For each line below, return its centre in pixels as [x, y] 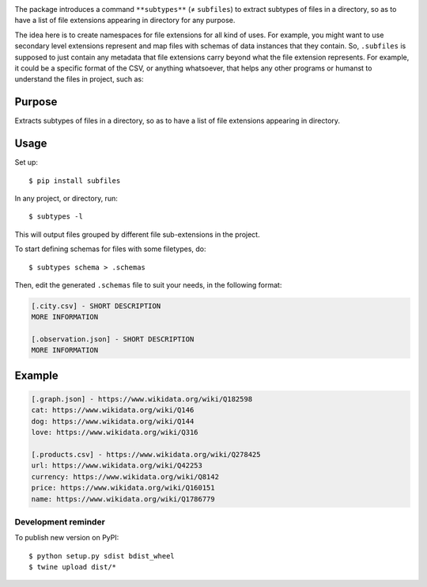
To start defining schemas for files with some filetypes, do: [110, 249]
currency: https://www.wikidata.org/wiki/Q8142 [125, 476]
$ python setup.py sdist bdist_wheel [102, 556]
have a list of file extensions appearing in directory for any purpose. [125, 21]
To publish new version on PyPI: [67, 538]
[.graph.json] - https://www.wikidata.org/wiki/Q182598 [142, 399]
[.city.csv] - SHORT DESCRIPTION [96, 306]
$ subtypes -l [56, 217]
